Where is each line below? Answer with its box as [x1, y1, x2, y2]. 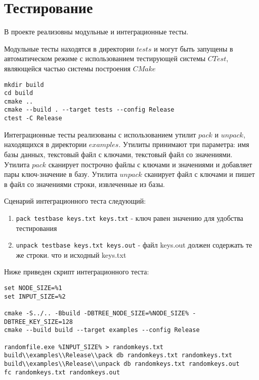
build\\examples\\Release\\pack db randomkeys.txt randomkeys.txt [4, 352, 233, 359]
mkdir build [4, 81, 44, 88]
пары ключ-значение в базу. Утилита [4, 169, 117, 179]
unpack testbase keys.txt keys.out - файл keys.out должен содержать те [16, 240, 252, 250]
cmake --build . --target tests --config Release [4, 106, 175, 114]
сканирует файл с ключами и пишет [144, 169, 255, 179]
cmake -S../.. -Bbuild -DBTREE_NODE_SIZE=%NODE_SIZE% [4, 310, 189, 317]
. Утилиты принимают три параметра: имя [118, 139, 249, 150]
